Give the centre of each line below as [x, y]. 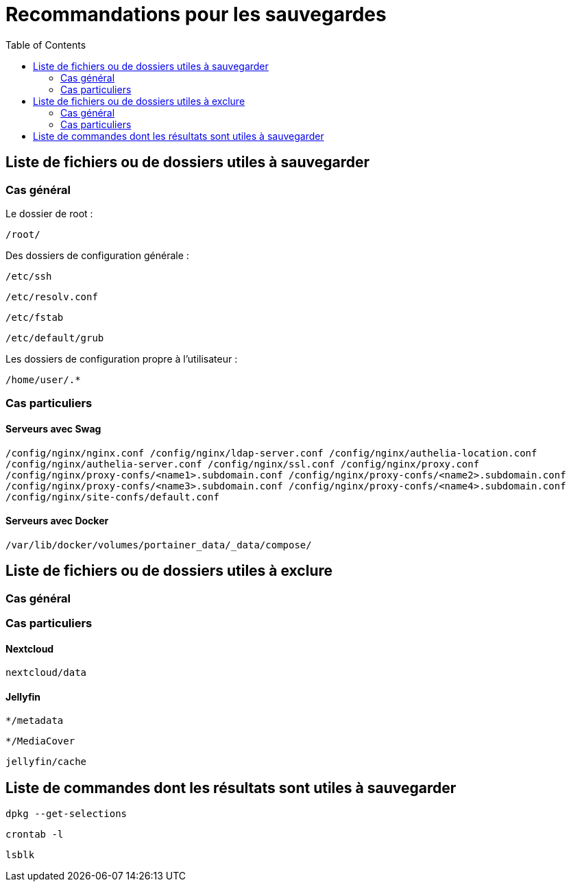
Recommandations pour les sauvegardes [196, 14]
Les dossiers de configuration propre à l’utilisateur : [122, 359]
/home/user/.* [43, 379]
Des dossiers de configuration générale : [97, 255]
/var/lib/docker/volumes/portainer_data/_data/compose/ [159, 545]
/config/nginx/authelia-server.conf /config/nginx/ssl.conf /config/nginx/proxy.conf [243, 464]
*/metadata [35, 721]
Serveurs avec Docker [57, 521]
